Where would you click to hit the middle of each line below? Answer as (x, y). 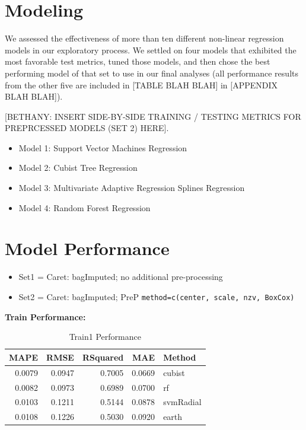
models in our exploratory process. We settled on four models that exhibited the (151, 50)
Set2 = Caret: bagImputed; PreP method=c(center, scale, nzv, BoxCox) (157, 296)
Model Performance (87, 248)
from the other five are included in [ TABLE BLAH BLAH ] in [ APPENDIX (141, 85)
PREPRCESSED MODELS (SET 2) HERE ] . (87, 128)
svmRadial (182, 402)
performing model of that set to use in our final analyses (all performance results (152, 73)
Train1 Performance (105, 337)
